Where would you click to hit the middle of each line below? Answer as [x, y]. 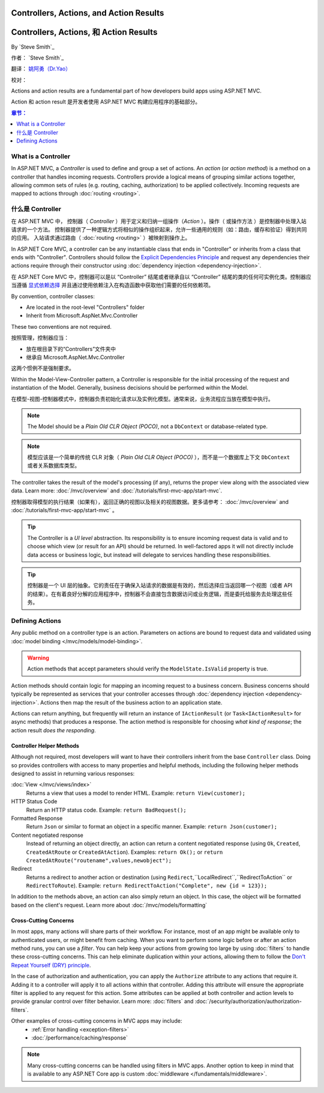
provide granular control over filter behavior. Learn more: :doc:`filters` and [102, 1002]
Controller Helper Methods [45, 746]
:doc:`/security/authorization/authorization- [248, 1002]
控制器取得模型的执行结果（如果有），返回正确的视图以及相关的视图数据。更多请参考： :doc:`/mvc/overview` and [150, 501]
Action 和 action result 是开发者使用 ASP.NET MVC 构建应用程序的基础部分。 [106, 102]
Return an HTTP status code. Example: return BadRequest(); [106, 810]
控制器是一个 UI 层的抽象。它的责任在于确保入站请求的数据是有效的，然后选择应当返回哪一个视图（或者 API [160, 586]
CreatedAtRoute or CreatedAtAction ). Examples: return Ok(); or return [124, 852]
